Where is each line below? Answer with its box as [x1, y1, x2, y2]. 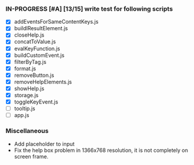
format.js [14, 64, 36, 72]
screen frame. [14, 153, 48, 160]
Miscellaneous [5, 127, 48, 135]
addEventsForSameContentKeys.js [14, 18, 99, 25]
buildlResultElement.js [14, 25, 69, 32]
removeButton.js [14, 72, 54, 79]
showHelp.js [14, 85, 45, 92]
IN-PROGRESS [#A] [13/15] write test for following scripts [5, 5, 173, 13]
